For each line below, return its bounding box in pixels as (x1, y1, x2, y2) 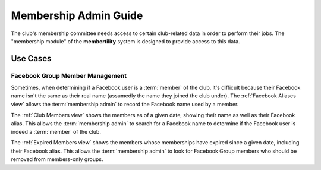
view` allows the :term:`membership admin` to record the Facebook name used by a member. (11, 100, 239, 108)
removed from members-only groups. (11, 156, 103, 163)
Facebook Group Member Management (11, 71, 127, 80)
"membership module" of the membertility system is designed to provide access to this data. (11, 37, 240, 45)
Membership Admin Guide (11, 9, 143, 22)
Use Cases (11, 53, 52, 64)
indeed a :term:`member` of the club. (11, 128, 101, 136)
